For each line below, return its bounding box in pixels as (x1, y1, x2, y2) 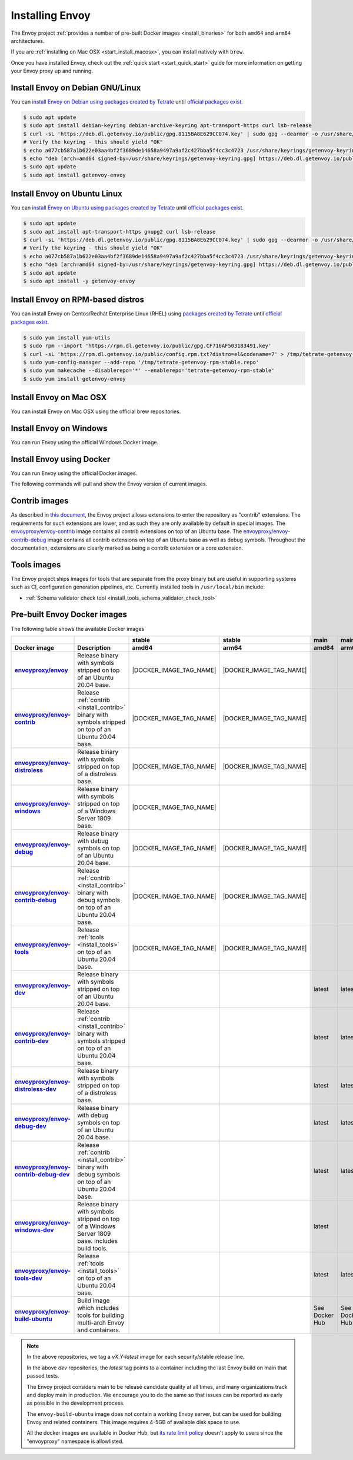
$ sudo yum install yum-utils (23, 334, 111, 341)
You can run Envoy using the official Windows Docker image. (11, 439, 159, 446)
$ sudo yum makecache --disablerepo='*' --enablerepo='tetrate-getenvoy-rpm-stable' (23, 367, 275, 374)
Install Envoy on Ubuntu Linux (11, 189, 123, 199)
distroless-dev (14, 1085, 57, 1093)
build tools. (77, 1244, 108, 1252)
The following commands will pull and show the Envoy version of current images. (11, 480, 208, 488)
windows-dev (14, 1226, 54, 1234)
